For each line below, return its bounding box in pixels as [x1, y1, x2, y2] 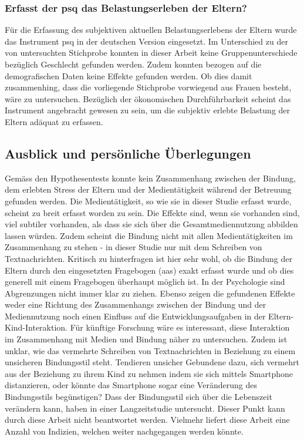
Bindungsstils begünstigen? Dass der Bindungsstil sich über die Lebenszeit [5, 390, 272, 403]
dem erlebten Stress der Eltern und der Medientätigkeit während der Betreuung [5, 183, 292, 196]
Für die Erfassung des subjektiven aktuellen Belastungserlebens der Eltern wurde [5, 23, 297, 36]
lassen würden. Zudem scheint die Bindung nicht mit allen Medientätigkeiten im [5, 229, 293, 241]
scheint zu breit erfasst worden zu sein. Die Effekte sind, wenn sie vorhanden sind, [5, 206, 300, 218]
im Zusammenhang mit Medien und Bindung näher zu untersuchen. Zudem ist [5, 333, 288, 345]
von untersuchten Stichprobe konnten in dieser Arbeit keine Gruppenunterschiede [5, 46, 298, 59]
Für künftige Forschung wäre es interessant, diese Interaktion [70, 321, 290, 334]
